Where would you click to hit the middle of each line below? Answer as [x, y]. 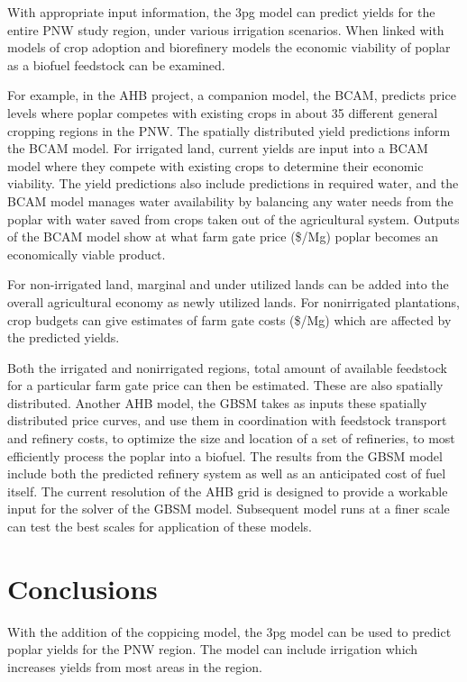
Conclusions [82, 588]
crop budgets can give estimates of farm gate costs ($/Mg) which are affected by [229, 319]
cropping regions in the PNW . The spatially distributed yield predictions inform [229, 130]
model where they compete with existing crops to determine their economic [215, 165]
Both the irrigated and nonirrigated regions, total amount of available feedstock [227, 367]
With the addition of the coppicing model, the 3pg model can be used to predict [229, 631]
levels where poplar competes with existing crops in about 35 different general [223, 112]
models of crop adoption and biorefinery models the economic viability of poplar [229, 47]
